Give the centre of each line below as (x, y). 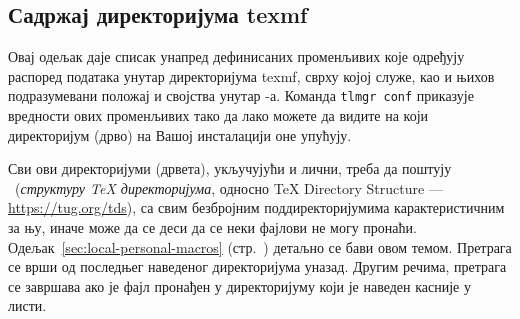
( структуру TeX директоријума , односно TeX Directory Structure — (228, 187)
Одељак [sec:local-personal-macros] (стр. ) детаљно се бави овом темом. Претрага (260, 246)
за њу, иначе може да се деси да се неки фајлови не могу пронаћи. (212, 227)
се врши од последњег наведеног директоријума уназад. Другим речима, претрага (257, 266)
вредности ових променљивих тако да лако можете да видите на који (218, 115)
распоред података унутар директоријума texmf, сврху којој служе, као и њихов (251, 75)
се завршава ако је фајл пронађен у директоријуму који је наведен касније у (239, 285)
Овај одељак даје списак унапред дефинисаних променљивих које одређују (236, 56)
